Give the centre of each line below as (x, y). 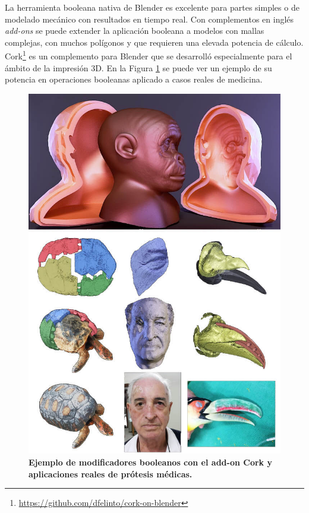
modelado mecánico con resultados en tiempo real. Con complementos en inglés (149, 19)
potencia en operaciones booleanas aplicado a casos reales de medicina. (134, 79)
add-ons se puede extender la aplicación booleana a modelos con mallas (135, 31)
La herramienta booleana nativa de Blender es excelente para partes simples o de (152, 7)
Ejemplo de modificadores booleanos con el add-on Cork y (150, 462)
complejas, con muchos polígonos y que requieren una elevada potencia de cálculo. (154, 42)
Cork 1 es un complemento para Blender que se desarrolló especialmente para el (149, 55)
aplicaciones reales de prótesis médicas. (111, 474)
